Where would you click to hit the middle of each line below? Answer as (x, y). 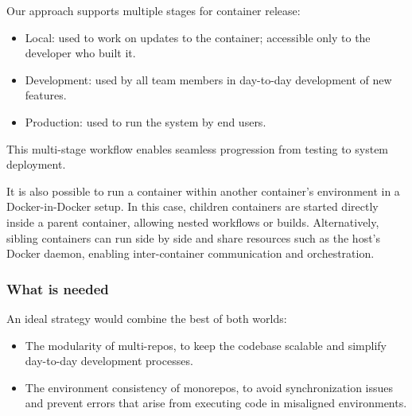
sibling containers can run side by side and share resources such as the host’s (194, 237)
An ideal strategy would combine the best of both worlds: (147, 318)
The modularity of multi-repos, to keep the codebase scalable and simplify (206, 345)
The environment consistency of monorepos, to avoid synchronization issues (209, 387)
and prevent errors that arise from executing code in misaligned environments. (216, 403)
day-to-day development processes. (109, 361)
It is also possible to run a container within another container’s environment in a (203, 191)
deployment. (36, 164)
